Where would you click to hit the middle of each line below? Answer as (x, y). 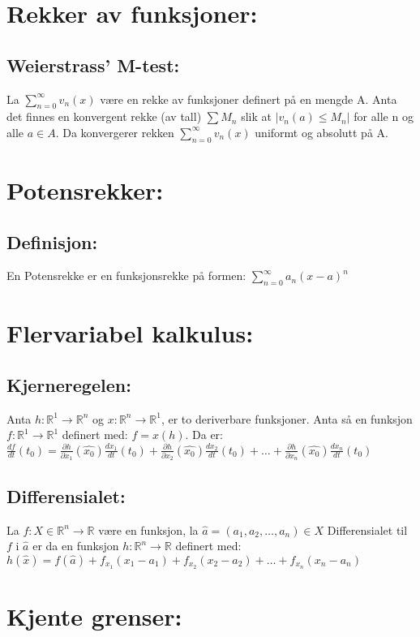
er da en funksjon (76, 546)
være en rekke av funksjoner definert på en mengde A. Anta (249, 99)
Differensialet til (367, 529)
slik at (256, 116)
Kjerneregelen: (69, 384)
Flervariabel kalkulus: (130, 333)
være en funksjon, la (148, 529)
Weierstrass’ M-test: (93, 65)
